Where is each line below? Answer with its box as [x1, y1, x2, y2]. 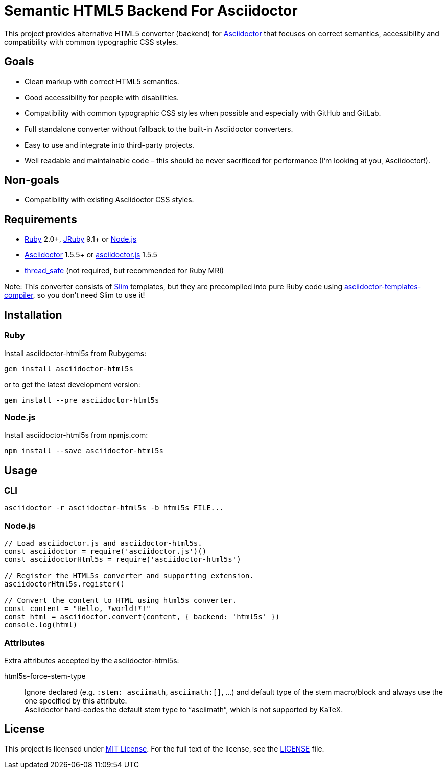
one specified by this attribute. [25, 696, 127, 705]
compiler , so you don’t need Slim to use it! [4, 291, 145, 300]
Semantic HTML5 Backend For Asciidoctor [4, 2, 298, 19]
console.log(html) [4, 621, 78, 629]
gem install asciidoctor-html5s [4, 364, 133, 373]
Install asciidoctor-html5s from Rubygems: [4, 348, 147, 358]
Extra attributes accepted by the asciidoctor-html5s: [4, 655, 179, 665]
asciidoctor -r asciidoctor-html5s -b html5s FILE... [4, 504, 224, 512]
